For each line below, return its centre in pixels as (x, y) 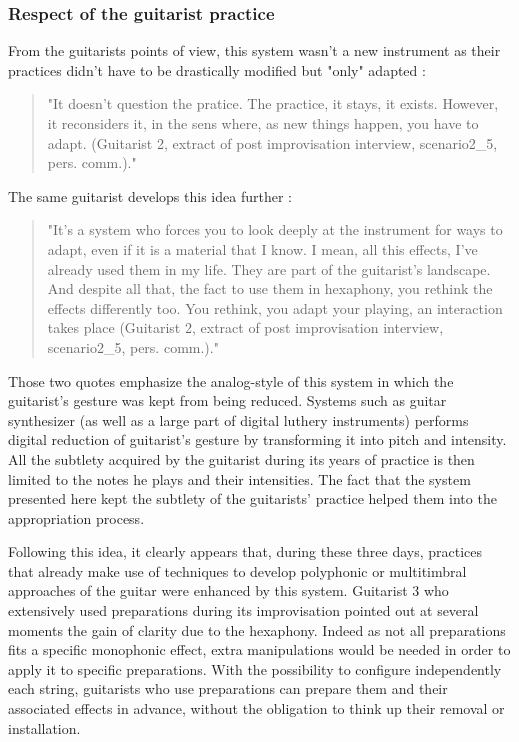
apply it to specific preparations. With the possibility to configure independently (255, 668)
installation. (44, 727)
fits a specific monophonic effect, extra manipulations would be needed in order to (259, 649)
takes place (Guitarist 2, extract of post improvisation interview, (245, 327)
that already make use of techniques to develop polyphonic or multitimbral (237, 570)
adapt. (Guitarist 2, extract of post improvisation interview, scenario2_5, (272, 142)
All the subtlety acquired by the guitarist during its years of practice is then (241, 458)
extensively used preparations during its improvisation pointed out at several (243, 610)
